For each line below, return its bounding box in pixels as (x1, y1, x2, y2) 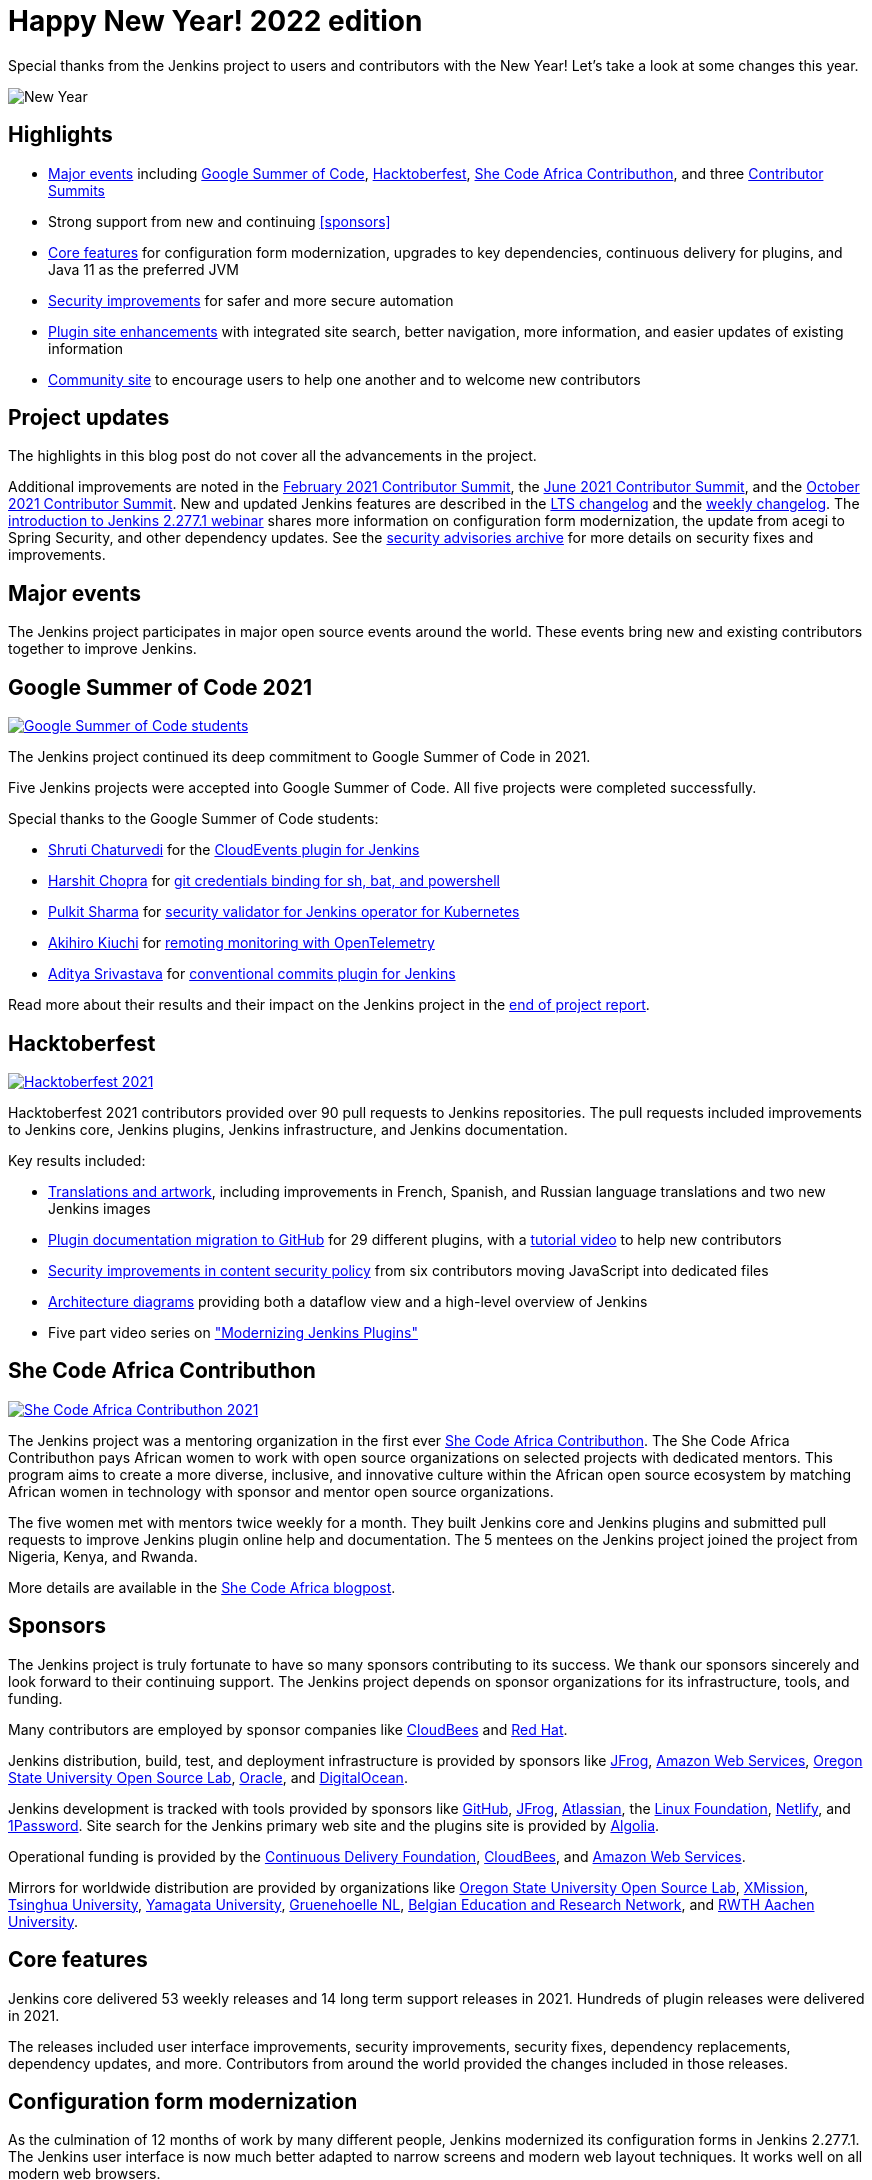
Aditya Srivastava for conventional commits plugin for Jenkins (48, 965, 456, 983)
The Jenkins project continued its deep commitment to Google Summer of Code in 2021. (8, 748, 591, 766)
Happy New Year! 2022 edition (8, 4, 423, 38)
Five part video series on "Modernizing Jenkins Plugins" (48, 1323, 418, 1341)
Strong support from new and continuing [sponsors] (48, 212, 391, 230)
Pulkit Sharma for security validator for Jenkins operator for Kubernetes (48, 903, 520, 921)
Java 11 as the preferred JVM (48, 260, 239, 278)
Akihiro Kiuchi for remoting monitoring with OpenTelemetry (48, 934, 435, 952)
